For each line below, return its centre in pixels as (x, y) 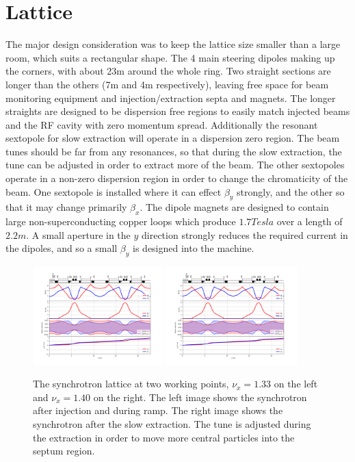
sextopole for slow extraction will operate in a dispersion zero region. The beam (173, 138)
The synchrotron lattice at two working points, (131, 384)
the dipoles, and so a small (62, 248)
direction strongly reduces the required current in (245, 234)
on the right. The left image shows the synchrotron (200, 397)
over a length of (310, 221)
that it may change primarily (66, 207)
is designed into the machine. (194, 248)
